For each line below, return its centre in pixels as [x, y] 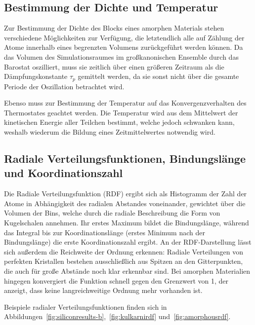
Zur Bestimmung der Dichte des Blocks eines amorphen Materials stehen [114, 28]
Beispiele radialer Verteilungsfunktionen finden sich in [85, 307]
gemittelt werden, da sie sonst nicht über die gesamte [158, 76]
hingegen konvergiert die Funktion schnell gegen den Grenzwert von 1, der [116, 280]
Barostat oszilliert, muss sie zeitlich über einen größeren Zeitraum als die [114, 66]
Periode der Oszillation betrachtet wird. [64, 86]
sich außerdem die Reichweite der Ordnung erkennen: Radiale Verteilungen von [124, 251]
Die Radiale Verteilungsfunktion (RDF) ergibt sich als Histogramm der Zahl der [126, 194]
